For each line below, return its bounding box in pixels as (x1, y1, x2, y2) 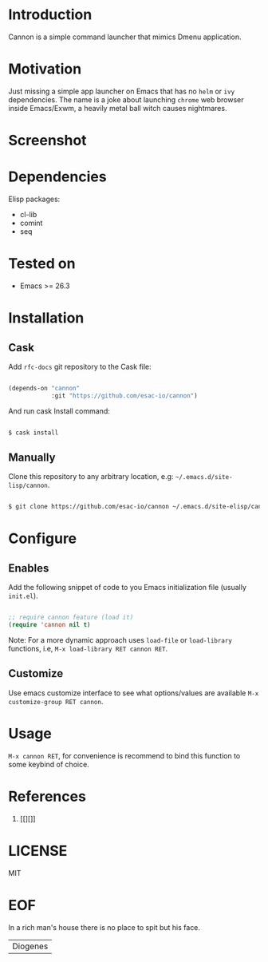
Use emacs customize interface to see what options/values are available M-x (8, 688, 259, 698)
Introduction (8, 6, 93, 24)
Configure (8, 529, 77, 548)
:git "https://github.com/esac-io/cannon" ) (50, 391, 198, 400)
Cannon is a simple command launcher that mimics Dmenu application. (8, 32, 242, 42)
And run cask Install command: (8, 406, 110, 416)
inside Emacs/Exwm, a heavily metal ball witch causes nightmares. (8, 103, 227, 113)
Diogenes (12, 940, 49, 952)
